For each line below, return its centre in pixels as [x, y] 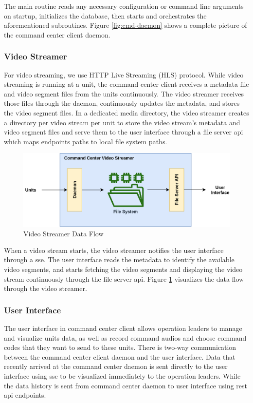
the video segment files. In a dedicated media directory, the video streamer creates [126, 112]
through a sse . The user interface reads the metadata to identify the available [119, 259]
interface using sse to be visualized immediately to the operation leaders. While [122, 375]
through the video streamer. [45, 288]
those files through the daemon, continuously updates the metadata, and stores [122, 103]
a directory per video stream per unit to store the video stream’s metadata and [122, 122]
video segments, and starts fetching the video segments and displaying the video [123, 269]
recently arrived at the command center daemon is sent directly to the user [116, 366]
